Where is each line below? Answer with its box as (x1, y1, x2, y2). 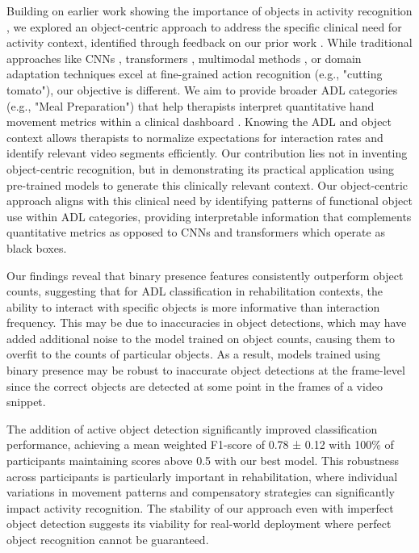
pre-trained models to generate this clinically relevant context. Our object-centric (6, 176, 408, 193)
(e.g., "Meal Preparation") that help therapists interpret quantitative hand (6, 97, 375, 114)
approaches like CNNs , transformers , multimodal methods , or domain (6, 49, 362, 66)
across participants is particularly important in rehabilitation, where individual (6, 467, 398, 484)
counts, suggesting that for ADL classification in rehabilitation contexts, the (6, 283, 383, 300)
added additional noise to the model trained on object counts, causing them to (6, 329, 395, 346)
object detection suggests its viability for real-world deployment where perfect (6, 515, 392, 532)
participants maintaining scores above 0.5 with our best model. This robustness (6, 452, 400, 469)
